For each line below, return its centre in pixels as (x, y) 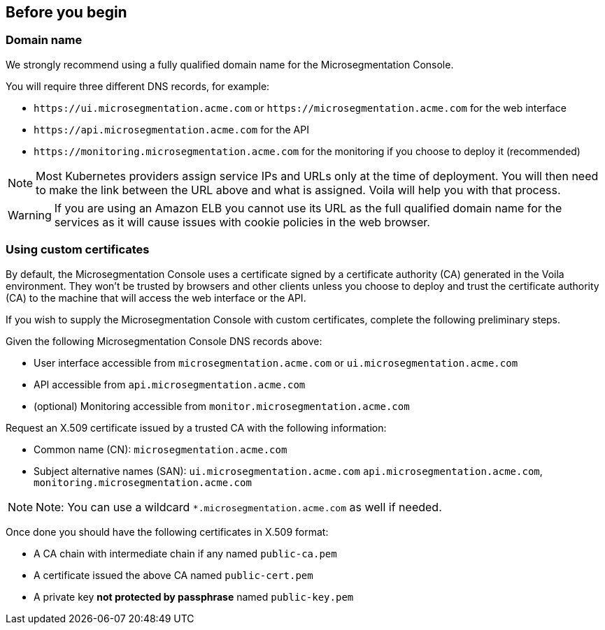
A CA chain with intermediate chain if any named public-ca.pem (185, 553)
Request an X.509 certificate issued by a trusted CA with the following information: (196, 427)
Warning (30, 215)
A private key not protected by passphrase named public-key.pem (194, 596)
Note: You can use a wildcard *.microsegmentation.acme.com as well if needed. (239, 507)
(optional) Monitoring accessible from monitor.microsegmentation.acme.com (222, 406)
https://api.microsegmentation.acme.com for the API (171, 129)
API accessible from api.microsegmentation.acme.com (170, 384)
